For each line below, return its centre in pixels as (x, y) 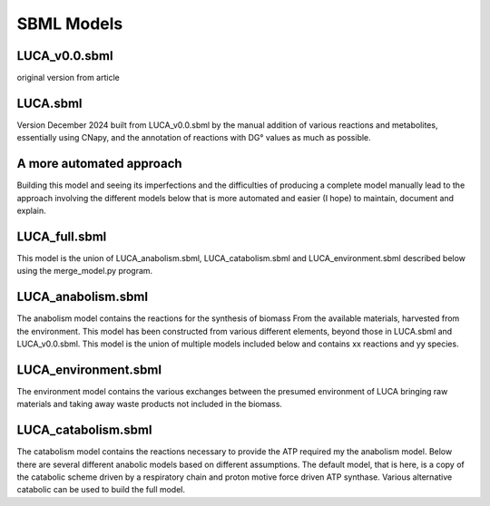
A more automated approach (99, 164)
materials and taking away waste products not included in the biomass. (150, 404)
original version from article (68, 78)
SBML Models (70, 24)
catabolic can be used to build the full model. (101, 490)
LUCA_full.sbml (62, 236)
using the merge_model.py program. (85, 271)
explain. (32, 211)
